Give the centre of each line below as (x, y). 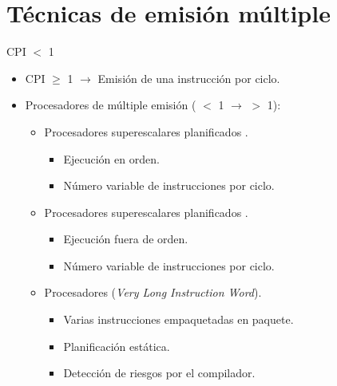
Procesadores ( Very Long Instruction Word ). (153, 292)
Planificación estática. (117, 346)
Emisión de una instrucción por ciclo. (189, 78)
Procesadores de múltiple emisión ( (111, 105)
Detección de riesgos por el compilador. (159, 373)
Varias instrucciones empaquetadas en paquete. (178, 319)
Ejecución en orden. (111, 158)
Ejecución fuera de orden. (126, 239)
